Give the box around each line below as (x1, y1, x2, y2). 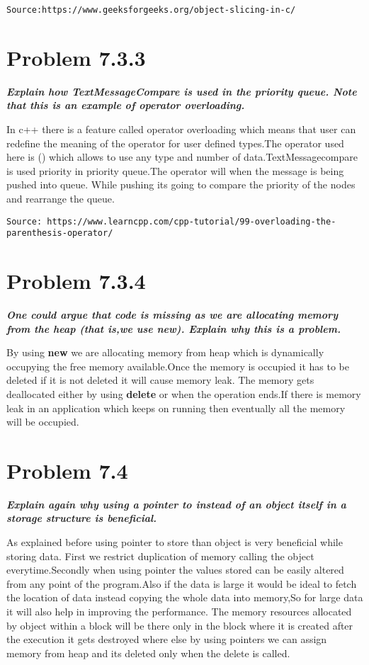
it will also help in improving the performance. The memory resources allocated (6, 604, 352, 618)
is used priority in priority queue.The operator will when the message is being (6, 163, 344, 178)
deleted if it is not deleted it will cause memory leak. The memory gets (6, 373, 314, 387)
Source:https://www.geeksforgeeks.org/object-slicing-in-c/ (6, 5, 296, 15)
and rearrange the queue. (6, 191, 115, 205)
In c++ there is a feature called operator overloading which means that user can (6, 121, 356, 136)
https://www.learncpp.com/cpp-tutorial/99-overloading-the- (47, 216, 336, 227)
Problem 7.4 (6, 455, 128, 484)
